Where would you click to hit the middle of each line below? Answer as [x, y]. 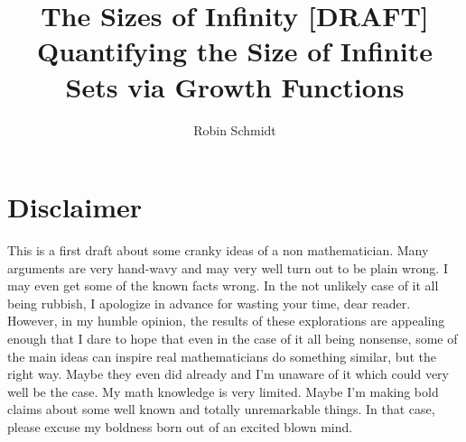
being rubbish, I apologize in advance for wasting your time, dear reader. [209, 303]
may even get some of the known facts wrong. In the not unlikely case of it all [223, 285]
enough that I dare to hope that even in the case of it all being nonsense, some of [233, 338]
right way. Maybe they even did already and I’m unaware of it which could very [228, 374]
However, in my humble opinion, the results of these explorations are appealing [226, 321]
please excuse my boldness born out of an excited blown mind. [180, 426]
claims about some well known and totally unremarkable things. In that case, [221, 409]
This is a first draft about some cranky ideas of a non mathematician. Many [218, 250]
